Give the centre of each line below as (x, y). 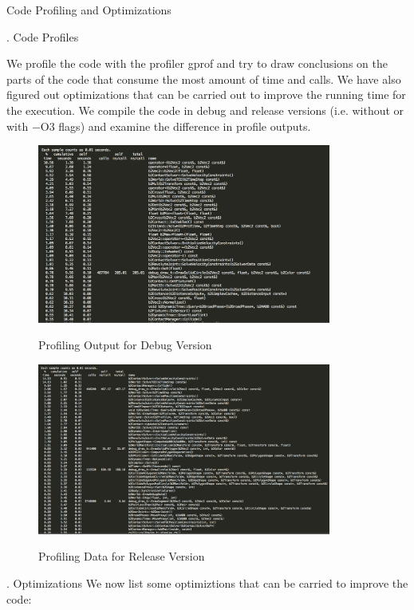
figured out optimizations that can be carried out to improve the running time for (206, 94)
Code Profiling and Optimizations (89, 10)
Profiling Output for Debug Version (125, 345)
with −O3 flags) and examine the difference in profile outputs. (159, 126)
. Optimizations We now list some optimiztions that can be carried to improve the (207, 583)
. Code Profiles (43, 36)
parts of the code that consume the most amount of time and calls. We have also (204, 79)
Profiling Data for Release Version (122, 556)
